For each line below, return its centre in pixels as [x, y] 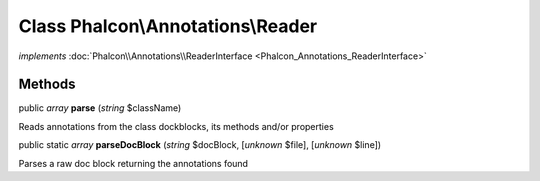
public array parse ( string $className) [100, 108]
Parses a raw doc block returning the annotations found [133, 163]
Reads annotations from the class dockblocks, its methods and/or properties [176, 126]
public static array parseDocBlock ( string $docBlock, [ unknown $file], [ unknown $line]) [200, 145]
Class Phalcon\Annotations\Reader [168, 26]
